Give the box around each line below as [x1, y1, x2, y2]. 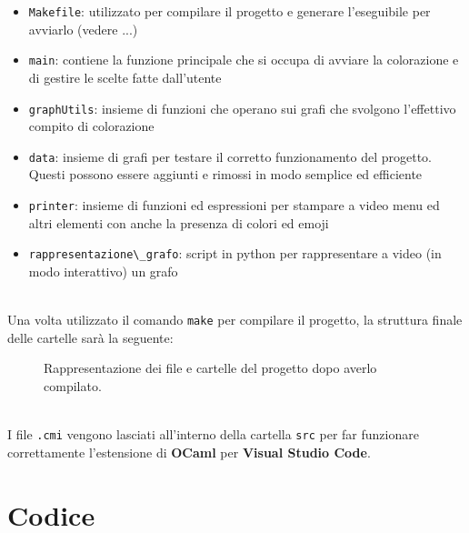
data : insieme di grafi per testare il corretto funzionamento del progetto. [28, 146, 432, 166]
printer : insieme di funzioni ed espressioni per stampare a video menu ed [28, 196, 440, 214]
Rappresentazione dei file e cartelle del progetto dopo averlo [44, 358, 377, 377]
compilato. [44, 376, 102, 395]
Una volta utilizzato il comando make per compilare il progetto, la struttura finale [7, 310, 463, 329]
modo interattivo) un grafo [28, 261, 178, 280]
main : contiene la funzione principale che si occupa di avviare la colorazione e [28, 50, 459, 69]
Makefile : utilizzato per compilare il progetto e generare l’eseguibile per [28, 2, 431, 20]
